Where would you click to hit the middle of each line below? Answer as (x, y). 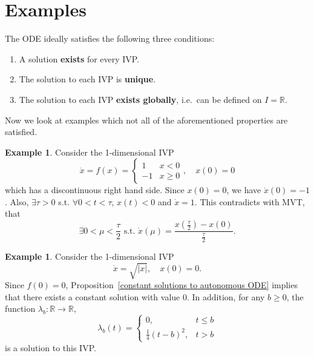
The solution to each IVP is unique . (87, 79)
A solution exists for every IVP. (79, 58)
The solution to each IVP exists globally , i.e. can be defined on (140, 99)
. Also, (17, 201)
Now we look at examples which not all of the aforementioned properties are (146, 120)
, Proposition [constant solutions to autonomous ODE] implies (182, 285)
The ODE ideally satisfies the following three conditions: (110, 38)
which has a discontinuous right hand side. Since (95, 190)
